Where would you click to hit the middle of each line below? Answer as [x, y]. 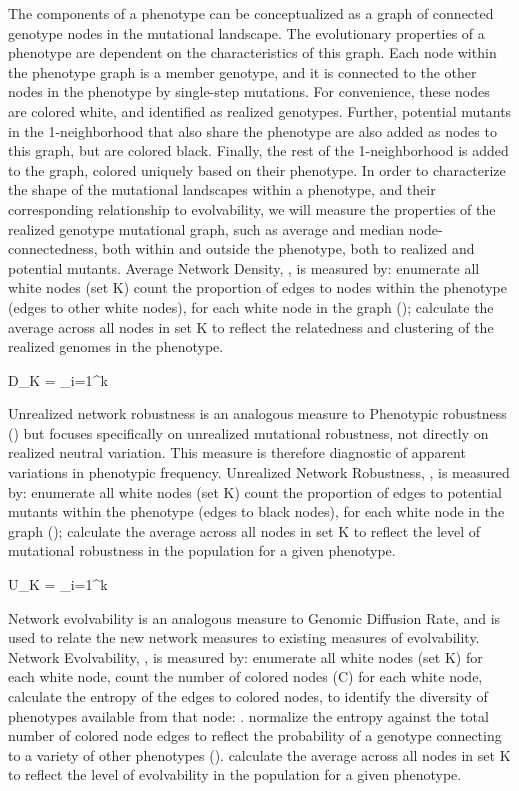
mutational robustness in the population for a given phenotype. [202, 550]
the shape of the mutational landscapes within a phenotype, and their [222, 189]
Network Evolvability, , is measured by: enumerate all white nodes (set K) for [245, 656]
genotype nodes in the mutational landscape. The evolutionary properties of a [246, 32]
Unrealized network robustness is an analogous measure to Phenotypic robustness [257, 413]
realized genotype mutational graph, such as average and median [206, 228]
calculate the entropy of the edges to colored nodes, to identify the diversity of [248, 696]
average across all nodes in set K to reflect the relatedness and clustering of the [251, 326]
